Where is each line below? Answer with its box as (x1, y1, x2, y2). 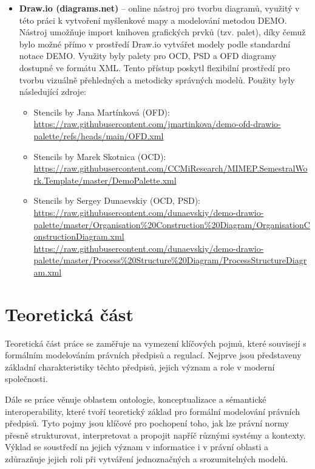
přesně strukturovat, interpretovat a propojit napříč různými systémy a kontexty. (5, 428, 306, 441)
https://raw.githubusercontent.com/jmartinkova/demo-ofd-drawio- (33, 117, 281, 130)
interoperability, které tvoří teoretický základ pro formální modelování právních (5, 405, 300, 417)
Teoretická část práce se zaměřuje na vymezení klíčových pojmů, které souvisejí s (5, 336, 307, 349)
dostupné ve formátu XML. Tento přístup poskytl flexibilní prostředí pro (19, 61, 290, 74)
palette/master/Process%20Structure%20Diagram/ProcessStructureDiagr (33, 254, 307, 266)
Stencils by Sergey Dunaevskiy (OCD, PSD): (33, 194, 200, 207)
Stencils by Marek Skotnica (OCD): (33, 150, 166, 162)
